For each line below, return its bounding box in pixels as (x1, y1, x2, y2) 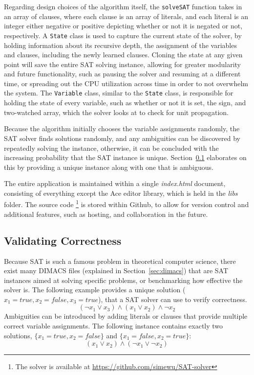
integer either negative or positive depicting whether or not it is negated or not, (4, 21, 243, 31)
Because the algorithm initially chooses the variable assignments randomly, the (4, 123, 240, 134)
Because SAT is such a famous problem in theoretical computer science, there (4, 256, 236, 266)
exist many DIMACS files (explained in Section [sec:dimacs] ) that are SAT (4, 265, 229, 276)
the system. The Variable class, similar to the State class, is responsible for (4, 88, 233, 98)
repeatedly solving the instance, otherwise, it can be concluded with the (4, 142, 219, 153)
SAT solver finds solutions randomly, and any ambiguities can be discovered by (4, 133, 240, 143)
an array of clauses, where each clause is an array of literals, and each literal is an (4, 11, 249, 21)
